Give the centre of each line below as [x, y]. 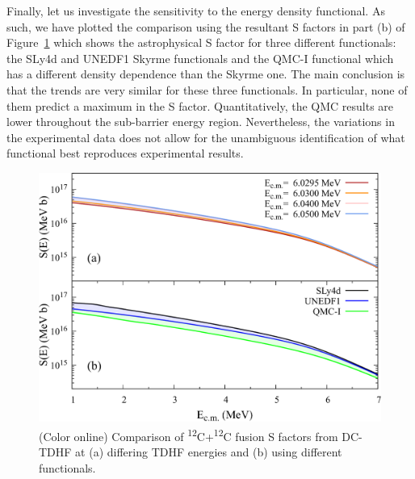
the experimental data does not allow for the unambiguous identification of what [206, 137]
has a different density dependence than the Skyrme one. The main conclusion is [206, 74]
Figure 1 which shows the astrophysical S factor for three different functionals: [201, 42]
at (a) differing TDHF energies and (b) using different [209, 452]
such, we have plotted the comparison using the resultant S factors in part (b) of [206, 26]
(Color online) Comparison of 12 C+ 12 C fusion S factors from [189, 435]
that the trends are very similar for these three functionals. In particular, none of [207, 89]
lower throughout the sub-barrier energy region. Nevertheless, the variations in [201, 122]
